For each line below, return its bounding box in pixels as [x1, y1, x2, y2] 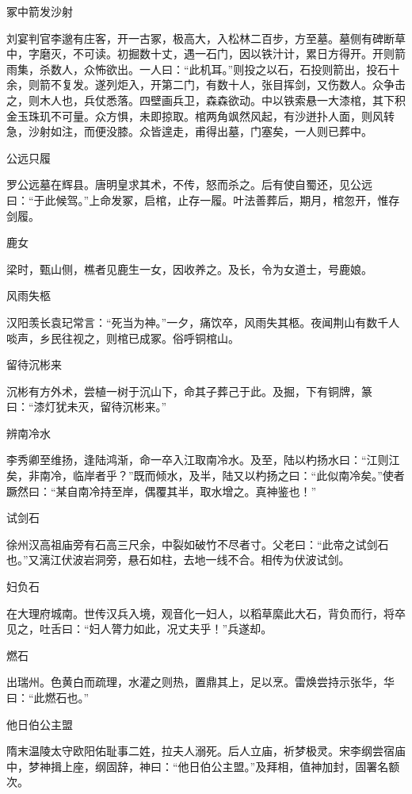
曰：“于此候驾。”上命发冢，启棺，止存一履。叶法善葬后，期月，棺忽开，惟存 [6, 191, 400, 208]
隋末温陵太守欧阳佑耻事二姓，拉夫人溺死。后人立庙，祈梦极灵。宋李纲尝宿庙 [6, 742, 406, 759]
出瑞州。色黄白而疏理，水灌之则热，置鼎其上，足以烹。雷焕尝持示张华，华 [6, 673, 395, 690]
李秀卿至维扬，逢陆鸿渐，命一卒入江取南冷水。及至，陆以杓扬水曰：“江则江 [6, 451, 400, 468]
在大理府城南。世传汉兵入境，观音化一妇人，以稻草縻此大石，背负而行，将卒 [6, 604, 406, 621]
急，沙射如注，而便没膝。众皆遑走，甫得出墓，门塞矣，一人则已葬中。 [6, 123, 372, 140]
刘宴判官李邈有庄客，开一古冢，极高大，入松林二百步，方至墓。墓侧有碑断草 [6, 29, 406, 46]
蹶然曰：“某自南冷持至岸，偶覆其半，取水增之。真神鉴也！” [6, 482, 317, 499]
